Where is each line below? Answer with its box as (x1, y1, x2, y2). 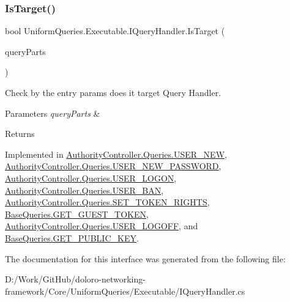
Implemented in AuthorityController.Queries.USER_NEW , (5, 147, 227, 160)
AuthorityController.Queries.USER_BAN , (5, 183, 164, 196)
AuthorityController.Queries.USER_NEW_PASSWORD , (5, 160, 221, 172)
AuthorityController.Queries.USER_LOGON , (5, 171, 177, 184)
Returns (5, 127, 35, 140)
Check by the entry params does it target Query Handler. (5, 86, 221, 98)
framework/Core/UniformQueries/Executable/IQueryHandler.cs (5, 284, 245, 297)
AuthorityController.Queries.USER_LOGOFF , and (5, 219, 198, 232)
